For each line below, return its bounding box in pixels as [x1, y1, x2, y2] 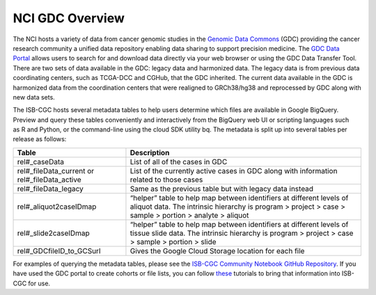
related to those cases [130, 175, 203, 184]
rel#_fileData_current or [17, 166, 95, 175]
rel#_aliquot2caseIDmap [17, 202, 97, 212]
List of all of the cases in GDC [130, 157, 228, 166]
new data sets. [13, 93, 55, 101]
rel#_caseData [17, 157, 65, 166]
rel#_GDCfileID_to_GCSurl [17, 246, 101, 255]
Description [130, 147, 170, 157]
